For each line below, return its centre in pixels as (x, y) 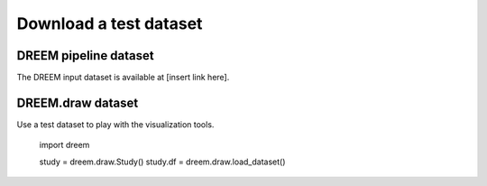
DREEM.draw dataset (78, 102)
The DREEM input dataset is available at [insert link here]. (123, 78)
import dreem (64, 145)
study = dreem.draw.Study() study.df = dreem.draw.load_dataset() (162, 162)
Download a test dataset (110, 23)
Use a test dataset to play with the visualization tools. (115, 124)
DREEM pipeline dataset (85, 56)
